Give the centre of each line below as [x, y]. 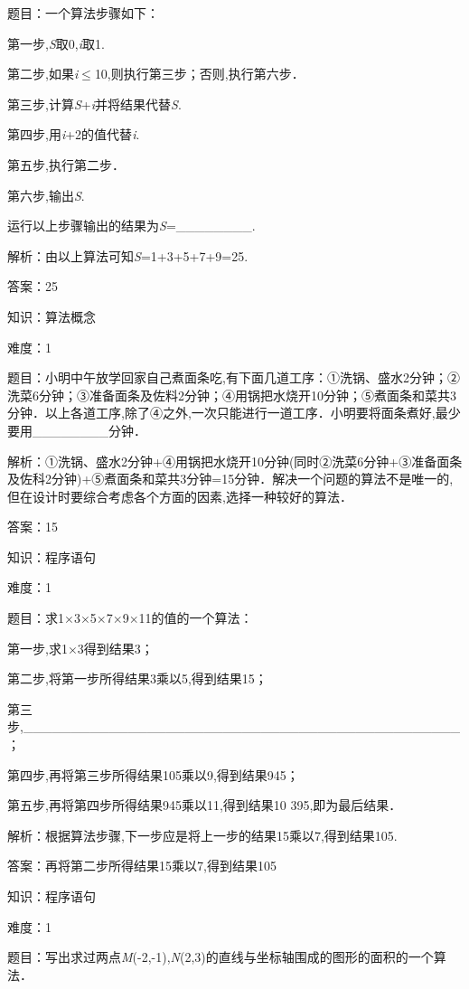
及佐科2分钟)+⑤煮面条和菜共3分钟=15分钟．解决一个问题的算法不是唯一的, [230, 479]
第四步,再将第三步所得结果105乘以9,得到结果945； [153, 774]
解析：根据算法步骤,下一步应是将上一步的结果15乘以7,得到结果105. [202, 835]
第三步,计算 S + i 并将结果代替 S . [94, 104]
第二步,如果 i [43, 74]
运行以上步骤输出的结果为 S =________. [131, 226]
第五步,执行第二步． [66, 164]
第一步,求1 [38, 648]
